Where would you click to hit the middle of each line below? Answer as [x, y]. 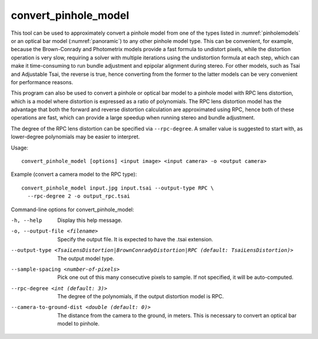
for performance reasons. [42, 82]
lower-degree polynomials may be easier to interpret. [75, 137]
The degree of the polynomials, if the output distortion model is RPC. [140, 297]
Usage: [20, 148]
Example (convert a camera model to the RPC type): [74, 174]
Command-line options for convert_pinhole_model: [73, 210]
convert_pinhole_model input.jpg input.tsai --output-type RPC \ [118, 188]
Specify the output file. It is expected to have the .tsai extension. [135, 239]
